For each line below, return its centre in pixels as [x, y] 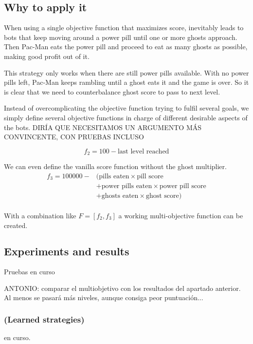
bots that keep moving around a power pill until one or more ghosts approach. [121, 37]
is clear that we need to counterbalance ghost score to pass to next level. [112, 91]
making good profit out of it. [47, 56]
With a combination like [40, 215]
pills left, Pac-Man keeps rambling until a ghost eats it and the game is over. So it [126, 82]
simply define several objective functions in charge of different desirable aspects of [126, 117]
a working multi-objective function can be [181, 215]
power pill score [183, 186]
